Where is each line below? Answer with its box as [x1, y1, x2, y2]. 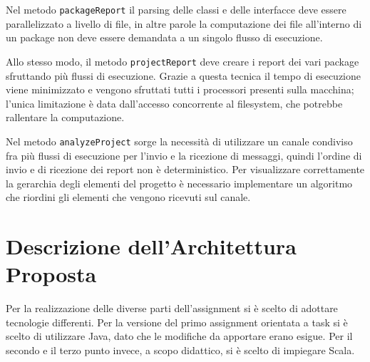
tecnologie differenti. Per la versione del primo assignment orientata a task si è [6, 314, 348, 329]
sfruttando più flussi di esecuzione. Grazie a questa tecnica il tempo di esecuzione [6, 68, 361, 83]
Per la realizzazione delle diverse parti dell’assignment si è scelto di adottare [6, 301, 338, 316]
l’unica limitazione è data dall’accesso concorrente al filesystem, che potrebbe [6, 95, 343, 110]
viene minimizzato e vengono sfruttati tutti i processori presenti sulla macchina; [6, 82, 354, 97]
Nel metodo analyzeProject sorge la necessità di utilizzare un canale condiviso [6, 133, 353, 148]
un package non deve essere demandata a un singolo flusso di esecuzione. [6, 30, 323, 45]
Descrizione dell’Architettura [6, 232, 297, 261]
